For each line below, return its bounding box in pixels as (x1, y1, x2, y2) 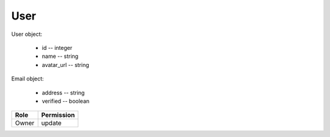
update (41, 119, 62, 127)
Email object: (11, 75, 44, 82)
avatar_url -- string (42, 61, 90, 68)
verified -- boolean (42, 97, 90, 105)
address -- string (42, 89, 85, 96)
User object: (11, 30, 43, 38)
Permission (41, 111, 75, 119)
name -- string (42, 52, 79, 60)
